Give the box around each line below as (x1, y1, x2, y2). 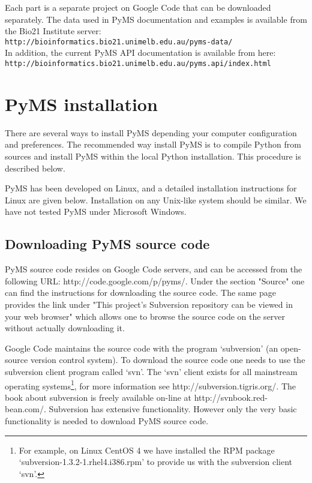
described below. (5, 161, 65, 174)
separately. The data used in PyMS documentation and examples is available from (5, 13, 307, 25)
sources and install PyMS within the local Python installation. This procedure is (5, 150, 301, 162)
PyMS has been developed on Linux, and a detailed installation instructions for (5, 182, 297, 194)
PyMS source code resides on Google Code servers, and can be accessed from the (5, 263, 302, 275)
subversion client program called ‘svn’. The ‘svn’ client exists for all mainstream (5, 365, 298, 377)
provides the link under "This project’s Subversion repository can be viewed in (5, 298, 293, 310)
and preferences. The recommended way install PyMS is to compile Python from (5, 138, 301, 151)
